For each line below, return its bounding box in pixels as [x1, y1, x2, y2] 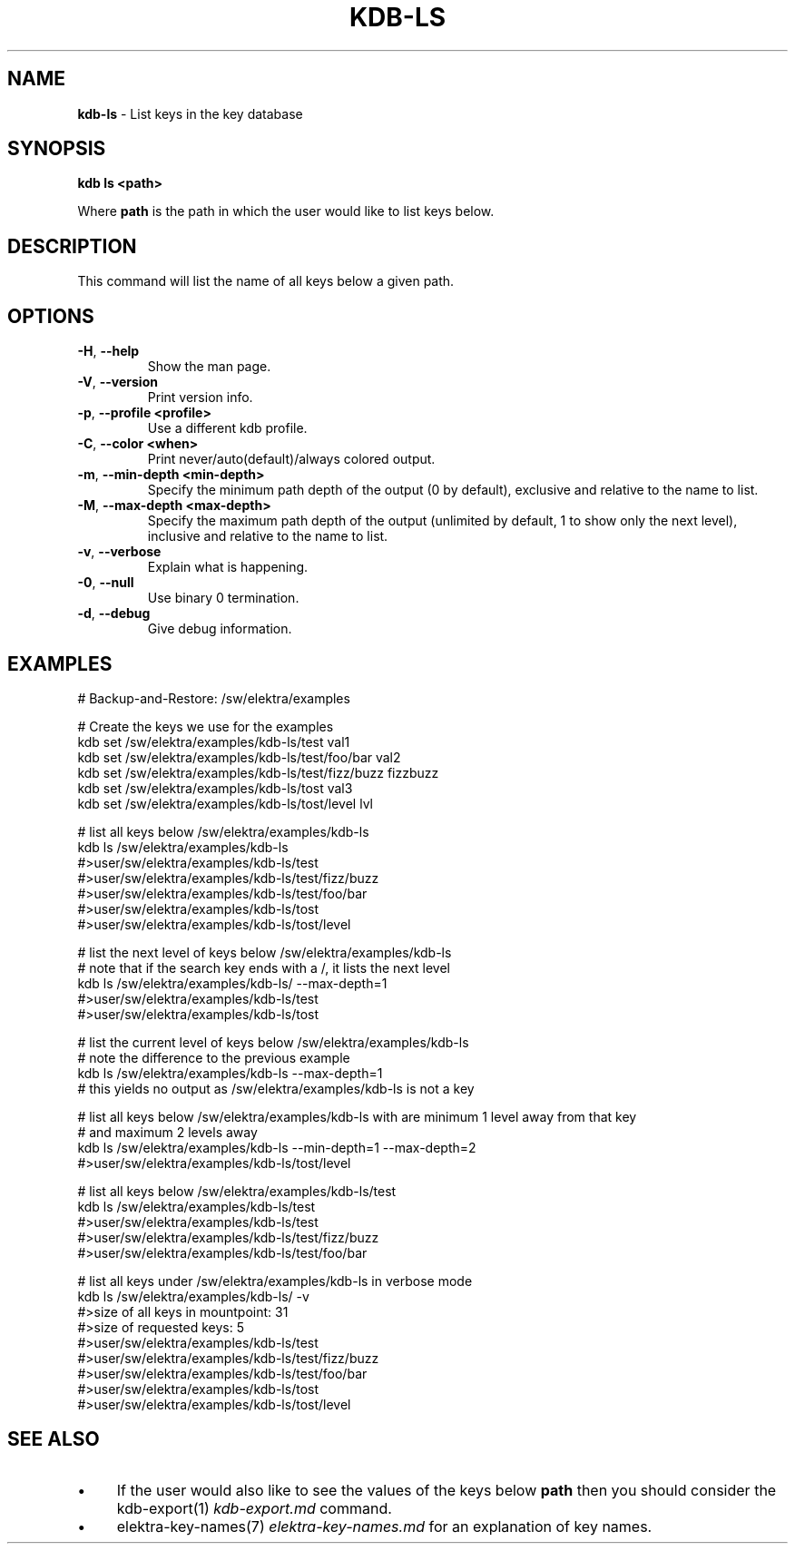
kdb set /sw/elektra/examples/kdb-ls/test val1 [77, 733, 350, 750]
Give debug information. [147, 621, 292, 637]
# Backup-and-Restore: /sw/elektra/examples [77, 690, 350, 706]
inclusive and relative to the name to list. [147, 528, 388, 545]
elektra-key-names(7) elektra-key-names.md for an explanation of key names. [116, 1517, 653, 1536]
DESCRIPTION [7, 234, 137, 258]
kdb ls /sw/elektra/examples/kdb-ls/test [77, 1198, 316, 1214]
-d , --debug [77, 605, 151, 622]
